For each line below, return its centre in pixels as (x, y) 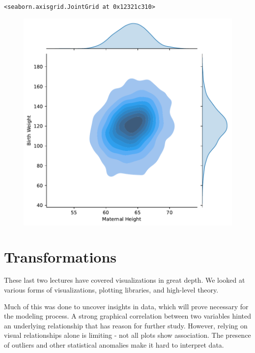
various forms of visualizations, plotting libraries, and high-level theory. (111, 290)
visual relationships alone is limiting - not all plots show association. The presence (127, 335)
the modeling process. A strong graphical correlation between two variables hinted (127, 316)
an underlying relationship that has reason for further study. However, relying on (126, 325)
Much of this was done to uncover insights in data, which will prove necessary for (126, 306)
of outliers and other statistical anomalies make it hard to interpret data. (114, 345)
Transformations (60, 256)
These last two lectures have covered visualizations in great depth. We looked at (125, 280)
